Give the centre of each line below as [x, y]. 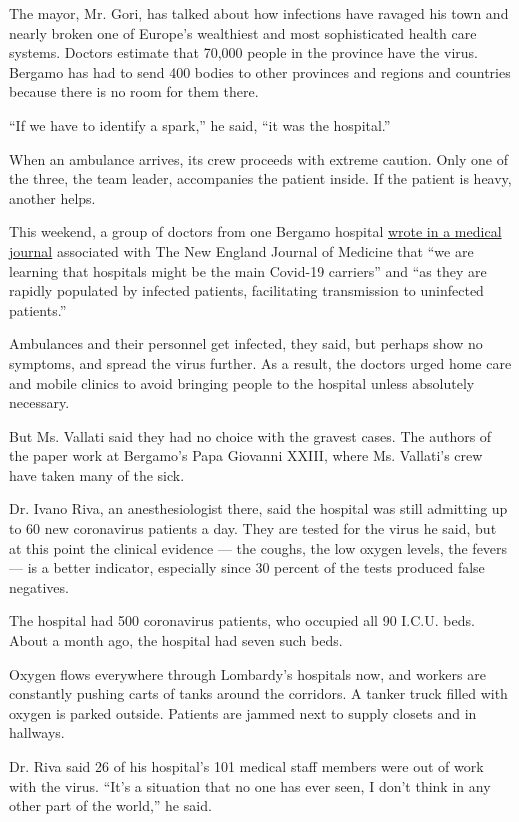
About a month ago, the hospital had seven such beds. [176, 640]
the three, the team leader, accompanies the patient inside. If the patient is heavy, [260, 178]
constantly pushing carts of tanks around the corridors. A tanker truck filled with [258, 693]
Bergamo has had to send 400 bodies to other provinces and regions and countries [260, 71]
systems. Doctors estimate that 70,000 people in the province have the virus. [243, 52]
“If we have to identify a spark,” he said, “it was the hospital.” [200, 124]
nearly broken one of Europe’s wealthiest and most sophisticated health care [243, 32]
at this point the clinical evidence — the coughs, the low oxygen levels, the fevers [258, 547]
